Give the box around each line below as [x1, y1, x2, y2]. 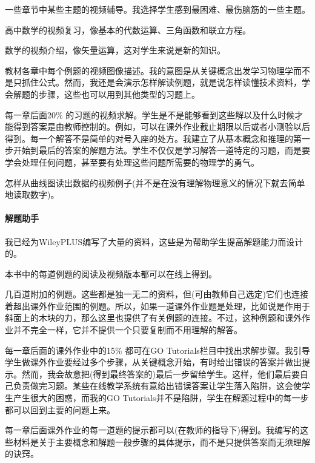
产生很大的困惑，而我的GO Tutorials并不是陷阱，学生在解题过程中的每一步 [13, 391, 309, 404]
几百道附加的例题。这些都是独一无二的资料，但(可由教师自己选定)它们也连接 [5, 288, 308, 300]
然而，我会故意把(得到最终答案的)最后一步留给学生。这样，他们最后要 [21, 367, 300, 380]
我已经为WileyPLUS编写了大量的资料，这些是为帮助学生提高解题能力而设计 [5, 235, 303, 248]
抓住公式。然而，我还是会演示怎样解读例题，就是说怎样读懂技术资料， [21, 76, 302, 89]
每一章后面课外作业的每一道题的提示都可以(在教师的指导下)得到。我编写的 [5, 424, 300, 436]
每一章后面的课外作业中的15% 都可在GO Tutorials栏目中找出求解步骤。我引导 [5, 343, 310, 356]
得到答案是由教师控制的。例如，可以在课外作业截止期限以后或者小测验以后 [13, 120, 310, 133]
